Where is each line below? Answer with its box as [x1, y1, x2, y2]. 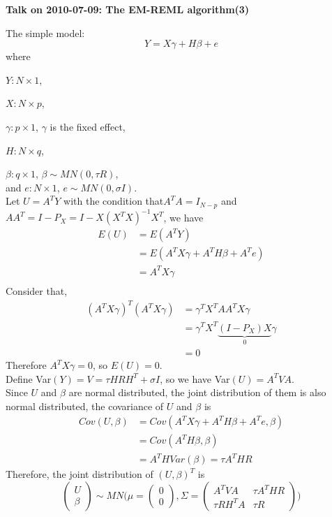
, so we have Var [160, 371, 230, 386]
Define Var [6, 371, 52, 386]
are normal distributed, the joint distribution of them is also [68, 385, 326, 400]
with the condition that [63, 194, 164, 208]
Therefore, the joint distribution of [6, 467, 153, 481]
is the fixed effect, [50, 119, 126, 133]
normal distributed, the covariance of [6, 398, 164, 413]
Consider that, [6, 283, 68, 298]
